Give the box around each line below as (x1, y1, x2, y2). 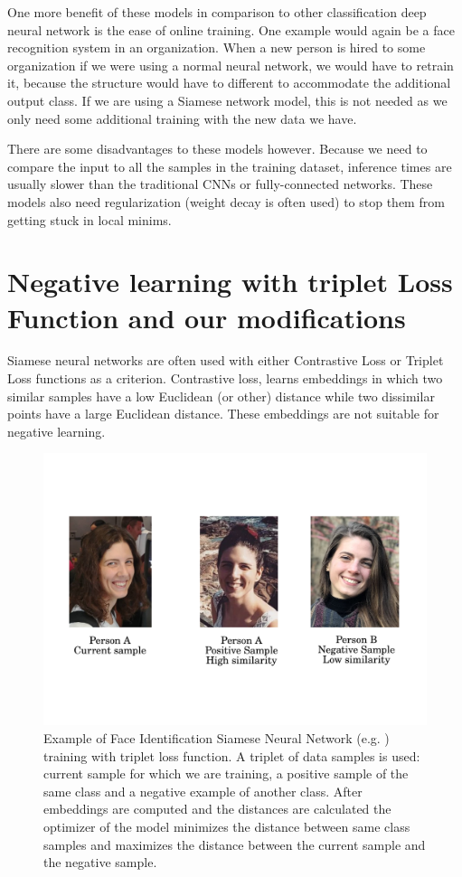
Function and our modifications (7, 298, 406, 335)
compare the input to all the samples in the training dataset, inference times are (7, 156, 452, 175)
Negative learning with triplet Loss (7, 263, 453, 300)
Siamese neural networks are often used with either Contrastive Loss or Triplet (7, 351, 444, 370)
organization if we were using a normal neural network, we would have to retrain (7, 55, 454, 74)
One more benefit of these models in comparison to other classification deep (7, 3, 427, 21)
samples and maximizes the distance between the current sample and (43, 835, 426, 853)
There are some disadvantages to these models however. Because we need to (7, 139, 428, 158)
